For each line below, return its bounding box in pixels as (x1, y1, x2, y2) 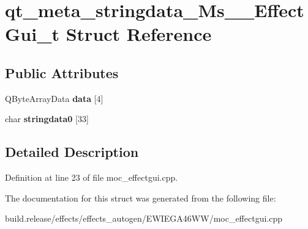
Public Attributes (5, 63, 119, 82)
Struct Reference (66, 21, 212, 46)
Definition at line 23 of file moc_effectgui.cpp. (5, 171, 178, 184)
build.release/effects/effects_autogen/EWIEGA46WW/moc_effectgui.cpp (5, 212, 283, 225)
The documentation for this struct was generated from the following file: (5, 191, 276, 204)
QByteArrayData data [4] (5, 92, 103, 104)
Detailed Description (5, 142, 139, 161)
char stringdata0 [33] (5, 112, 89, 125)
